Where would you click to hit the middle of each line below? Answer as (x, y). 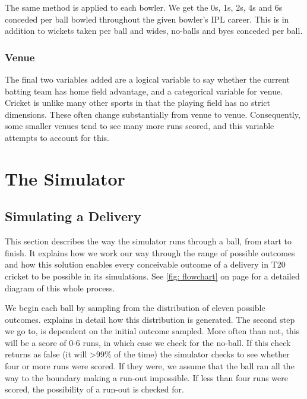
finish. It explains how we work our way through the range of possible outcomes (150, 252)
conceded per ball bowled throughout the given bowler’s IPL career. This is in (147, 19)
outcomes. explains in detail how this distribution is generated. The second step (150, 319)
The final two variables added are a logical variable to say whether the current (147, 79)
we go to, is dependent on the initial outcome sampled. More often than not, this (152, 331)
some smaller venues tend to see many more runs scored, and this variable (140, 126)
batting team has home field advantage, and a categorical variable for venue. (144, 91)
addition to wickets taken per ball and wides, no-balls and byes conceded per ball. (154, 31)
